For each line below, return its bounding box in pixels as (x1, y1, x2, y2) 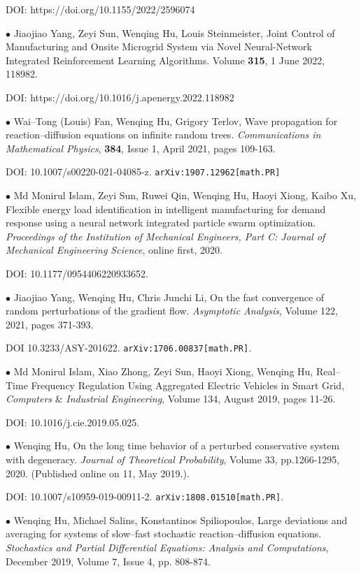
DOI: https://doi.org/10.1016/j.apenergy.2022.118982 (6, 89, 234, 104)
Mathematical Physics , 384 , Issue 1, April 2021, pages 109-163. (6, 140, 276, 155)
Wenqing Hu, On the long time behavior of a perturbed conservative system (13, 438, 340, 453)
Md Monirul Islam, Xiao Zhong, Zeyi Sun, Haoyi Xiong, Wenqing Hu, (13, 364, 313, 378)
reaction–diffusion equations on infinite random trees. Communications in (6, 127, 321, 142)
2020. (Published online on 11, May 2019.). (6, 465, 190, 480)
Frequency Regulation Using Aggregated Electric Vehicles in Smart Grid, (31, 377, 345, 392)
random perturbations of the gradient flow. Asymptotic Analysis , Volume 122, (6, 303, 338, 318)
